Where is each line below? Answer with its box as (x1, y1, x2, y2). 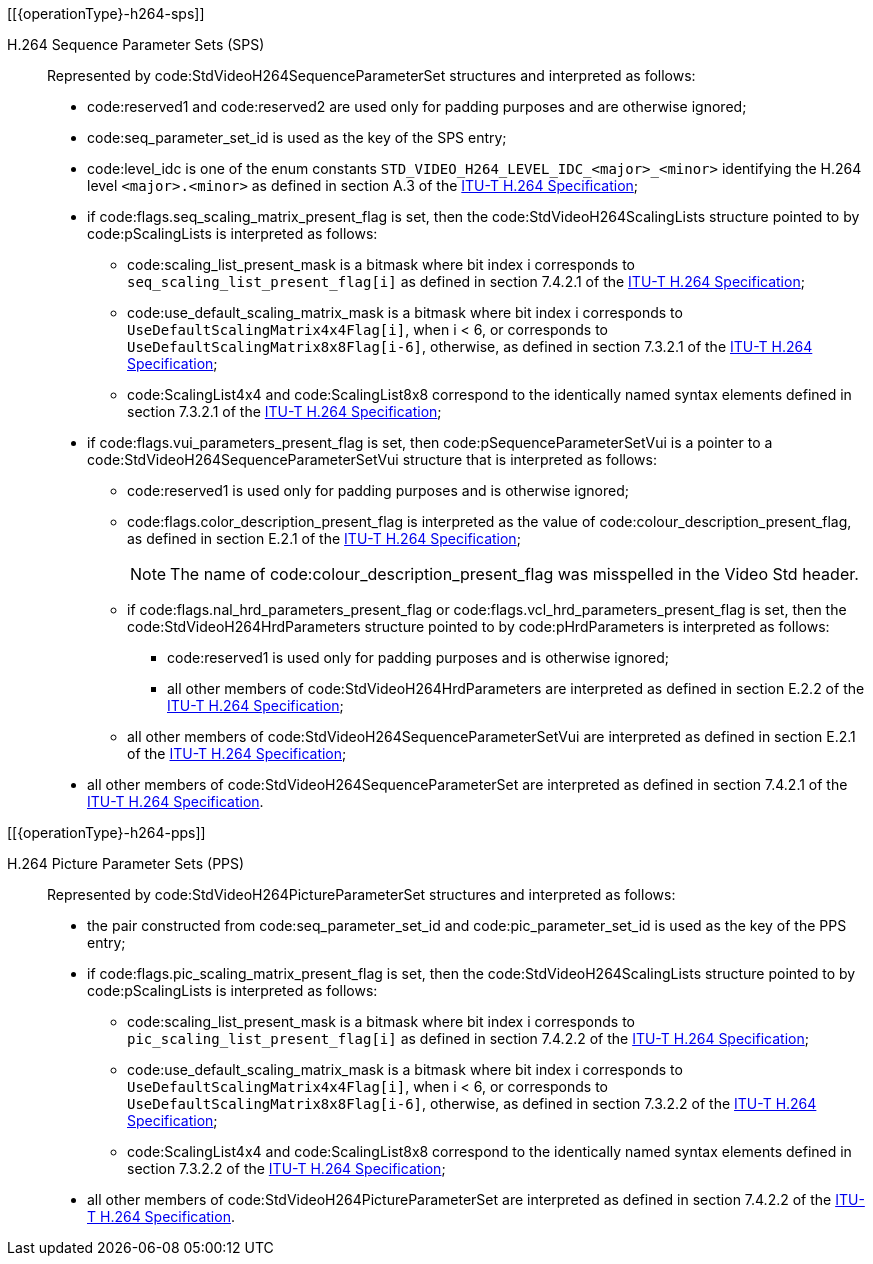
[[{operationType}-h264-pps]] (7, 824, 206, 841)
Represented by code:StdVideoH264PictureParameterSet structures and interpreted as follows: (47, 886, 676, 903)
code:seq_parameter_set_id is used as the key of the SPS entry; (87, 129, 507, 146)
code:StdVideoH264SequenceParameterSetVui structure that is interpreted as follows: (87, 451, 657, 468)
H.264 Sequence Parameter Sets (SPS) (7, 36, 265, 53)
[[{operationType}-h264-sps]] (7, 5, 205, 22)
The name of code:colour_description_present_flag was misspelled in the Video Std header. (170, 564, 859, 584)
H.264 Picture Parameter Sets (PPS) (7, 855, 245, 872)
